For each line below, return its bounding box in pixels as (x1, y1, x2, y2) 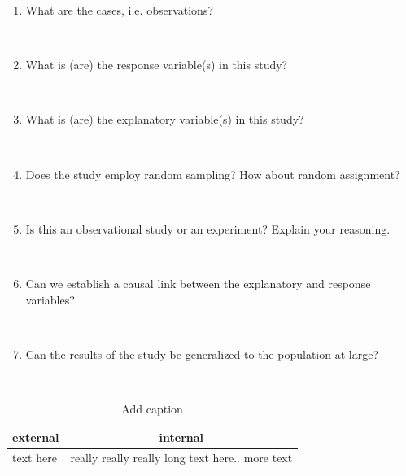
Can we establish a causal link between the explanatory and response (25, 274, 371, 291)
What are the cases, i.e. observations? (25, 2, 213, 18)
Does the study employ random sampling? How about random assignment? (25, 165, 400, 182)
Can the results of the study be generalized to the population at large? (25, 345, 378, 362)
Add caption (121, 400, 183, 417)
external (12, 428, 59, 445)
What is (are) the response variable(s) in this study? (25, 56, 288, 73)
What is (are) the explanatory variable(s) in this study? (25, 111, 304, 128)
